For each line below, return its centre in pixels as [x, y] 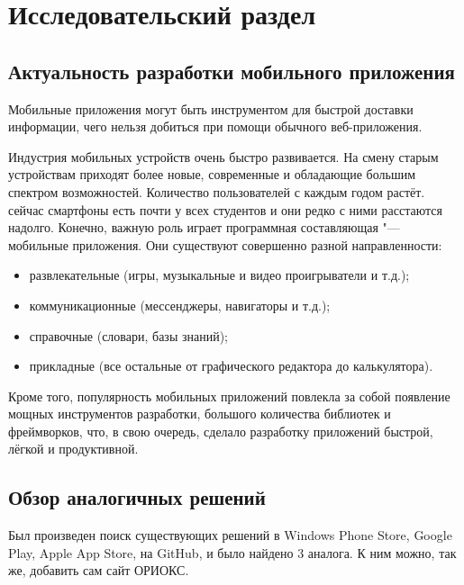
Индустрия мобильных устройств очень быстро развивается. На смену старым [223, 156]
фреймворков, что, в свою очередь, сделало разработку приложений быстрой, [221, 431]
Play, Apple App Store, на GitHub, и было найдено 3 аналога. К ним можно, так [232, 552]
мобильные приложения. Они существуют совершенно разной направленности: [225, 244]
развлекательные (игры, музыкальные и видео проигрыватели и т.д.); [219, 275]
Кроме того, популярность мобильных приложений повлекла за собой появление [229, 396]
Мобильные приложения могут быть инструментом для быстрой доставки [211, 108]
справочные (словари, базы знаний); [129, 335]
